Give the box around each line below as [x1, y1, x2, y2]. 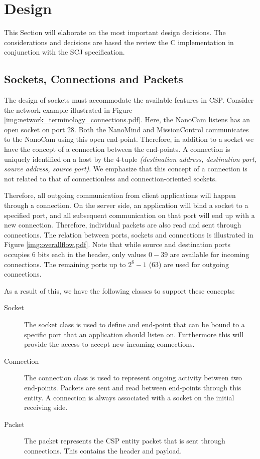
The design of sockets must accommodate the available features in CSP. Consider [4, 95, 254, 105]
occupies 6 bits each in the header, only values [4, 249, 147, 260]
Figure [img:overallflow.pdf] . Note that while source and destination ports [4, 239, 230, 250]
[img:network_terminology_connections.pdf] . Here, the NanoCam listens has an [4, 114, 250, 125]
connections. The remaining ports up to [4, 259, 126, 269]
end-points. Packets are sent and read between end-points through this [24, 382, 241, 392]
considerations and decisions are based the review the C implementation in [4, 37, 234, 47]
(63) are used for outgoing [149, 259, 229, 269]
